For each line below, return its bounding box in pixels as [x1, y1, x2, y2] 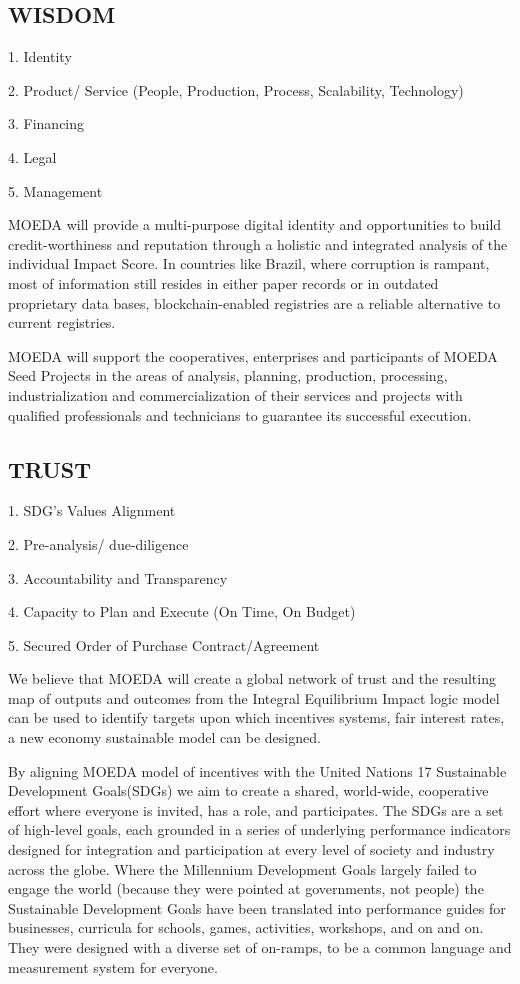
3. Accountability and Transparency [8, 567, 228, 588]
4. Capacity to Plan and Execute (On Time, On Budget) [8, 601, 356, 622]
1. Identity [8, 46, 72, 67]
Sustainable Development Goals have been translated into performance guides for [8, 897, 506, 918]
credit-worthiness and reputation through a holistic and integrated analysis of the [8, 233, 508, 254]
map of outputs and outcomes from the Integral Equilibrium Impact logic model [8, 687, 500, 708]
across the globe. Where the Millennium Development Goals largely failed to [8, 858, 477, 879]
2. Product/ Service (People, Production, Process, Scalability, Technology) [8, 79, 464, 100]
